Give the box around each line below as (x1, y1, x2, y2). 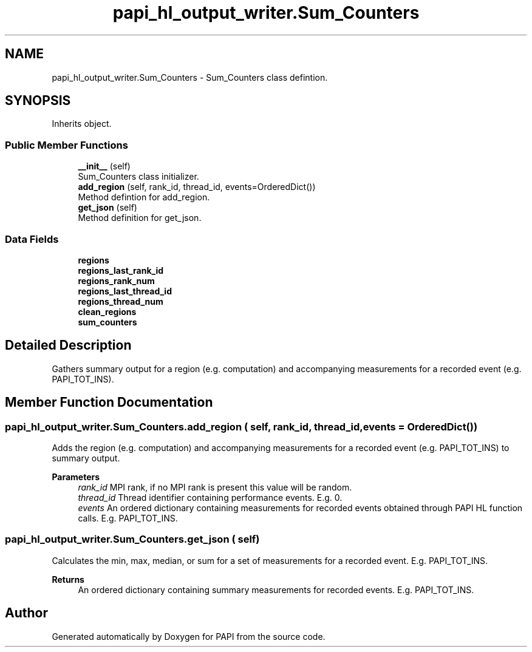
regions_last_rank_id (78, 265, 164, 276)
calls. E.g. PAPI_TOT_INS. (78, 513, 178, 523)
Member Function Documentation (5, 395, 213, 410)
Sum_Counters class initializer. (78, 171, 199, 182)
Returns (52, 574, 84, 585)
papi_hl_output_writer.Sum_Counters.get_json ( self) (5, 533, 260, 546)
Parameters (52, 472, 100, 482)
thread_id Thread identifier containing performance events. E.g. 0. (78, 492, 343, 503)
